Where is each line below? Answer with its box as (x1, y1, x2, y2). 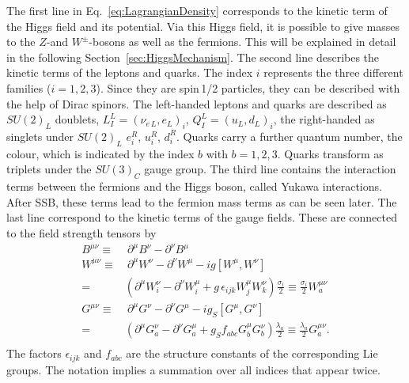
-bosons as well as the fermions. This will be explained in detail (89, 33, 396, 50)
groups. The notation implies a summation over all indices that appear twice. (6, 361, 381, 377)
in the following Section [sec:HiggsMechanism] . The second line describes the (6, 48, 380, 65)
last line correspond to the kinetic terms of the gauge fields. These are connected (6, 209, 397, 226)
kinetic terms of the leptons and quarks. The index (6, 64, 253, 81)
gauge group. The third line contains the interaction (144, 161, 396, 177)
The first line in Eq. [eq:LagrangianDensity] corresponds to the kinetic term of (6, 2, 388, 18)
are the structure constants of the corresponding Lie (126, 345, 378, 362)
